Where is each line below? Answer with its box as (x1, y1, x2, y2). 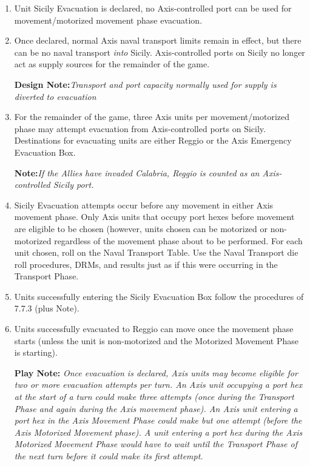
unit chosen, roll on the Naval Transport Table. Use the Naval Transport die (14, 246, 298, 259)
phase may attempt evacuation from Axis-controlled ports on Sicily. (14, 122, 266, 135)
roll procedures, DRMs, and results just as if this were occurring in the (14, 258, 278, 270)
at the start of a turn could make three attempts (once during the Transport (14, 390, 294, 403)
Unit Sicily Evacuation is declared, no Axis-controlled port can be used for (14, 2, 292, 14)
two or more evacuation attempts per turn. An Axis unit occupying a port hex (14, 378, 303, 391)
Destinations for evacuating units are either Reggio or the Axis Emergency (14, 134, 292, 147)
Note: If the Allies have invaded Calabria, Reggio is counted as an (14, 166, 260, 179)
